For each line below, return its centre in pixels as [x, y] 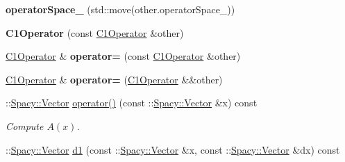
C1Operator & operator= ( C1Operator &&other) [114, 79]
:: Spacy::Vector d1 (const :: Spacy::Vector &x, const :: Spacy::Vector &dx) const [173, 149]
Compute [25, 125]
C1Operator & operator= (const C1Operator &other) [123, 56]
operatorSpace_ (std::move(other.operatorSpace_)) [120, 9]
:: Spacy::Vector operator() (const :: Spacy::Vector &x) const [132, 103]
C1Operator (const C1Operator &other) [95, 32]
